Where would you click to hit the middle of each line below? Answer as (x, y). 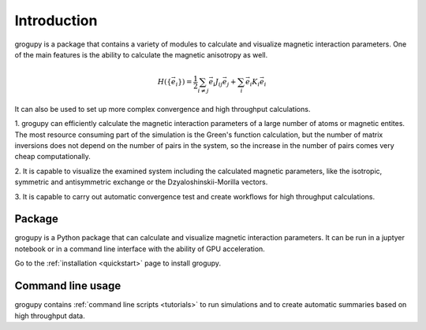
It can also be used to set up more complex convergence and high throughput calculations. (163, 109)
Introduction (56, 20)
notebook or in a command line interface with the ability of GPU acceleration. (140, 249)
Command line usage (68, 286)
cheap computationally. (52, 157)
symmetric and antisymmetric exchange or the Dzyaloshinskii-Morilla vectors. (141, 182)
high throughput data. (50, 316)
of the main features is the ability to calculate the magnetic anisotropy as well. (141, 54)
